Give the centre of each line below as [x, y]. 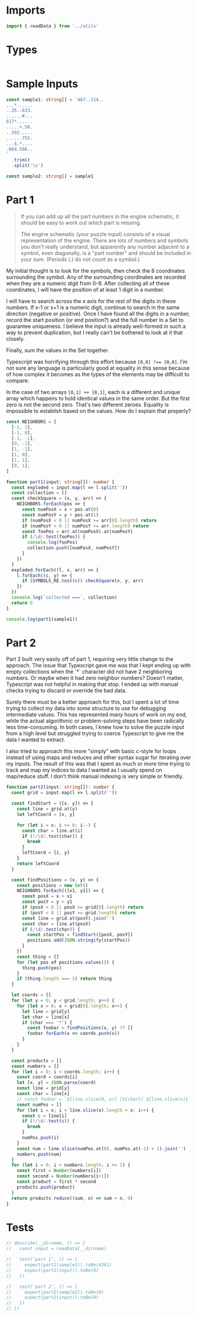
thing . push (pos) [42, 968]
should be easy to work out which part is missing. [81, 222]
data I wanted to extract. [36, 740]
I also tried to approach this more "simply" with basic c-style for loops [91, 751]
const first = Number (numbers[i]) [59, 1171]
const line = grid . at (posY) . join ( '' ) [68, 918]
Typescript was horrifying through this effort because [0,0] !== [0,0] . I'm [97, 361]
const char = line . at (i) [52, 831]
